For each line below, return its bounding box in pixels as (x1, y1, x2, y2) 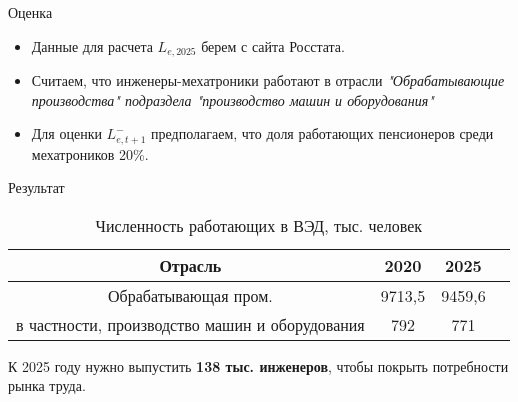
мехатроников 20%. (31, 143, 149, 164)
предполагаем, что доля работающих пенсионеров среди (151, 123, 494, 144)
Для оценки (31, 123, 102, 144)
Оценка (8, 2, 53, 22)
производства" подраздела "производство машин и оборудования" (31, 89, 434, 110)
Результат (8, 177, 65, 198)
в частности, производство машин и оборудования (16, 312, 365, 336)
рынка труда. (8, 375, 86, 396)
